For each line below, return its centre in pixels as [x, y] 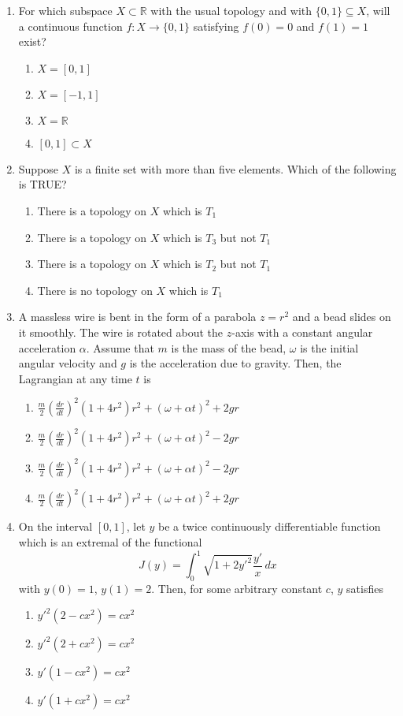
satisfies [365, 588]
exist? [32, 41]
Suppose [39, 168]
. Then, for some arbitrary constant [237, 588]
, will [378, 10]
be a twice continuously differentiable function [270, 526]
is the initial [329, 347]
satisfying [216, 26]
